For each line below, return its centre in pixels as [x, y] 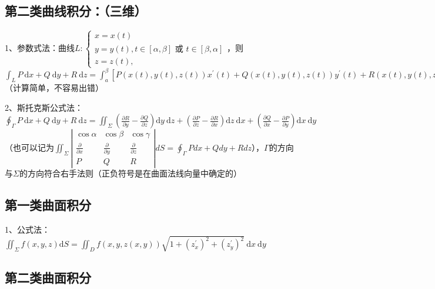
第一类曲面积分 [48, 205]
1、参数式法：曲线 [40, 47]
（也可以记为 [29, 147]
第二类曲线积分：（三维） [76, 11]
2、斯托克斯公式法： [44, 107]
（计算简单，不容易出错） [54, 88]
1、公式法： [27, 229]
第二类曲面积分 [48, 277]
